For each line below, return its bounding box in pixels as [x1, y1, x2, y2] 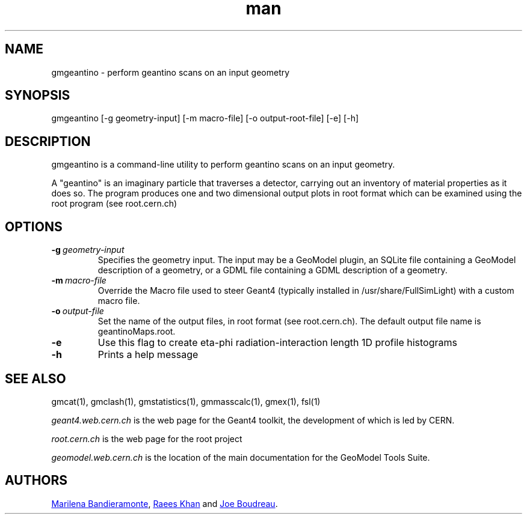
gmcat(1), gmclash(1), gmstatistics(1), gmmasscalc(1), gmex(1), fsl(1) [51, 396, 321, 407]
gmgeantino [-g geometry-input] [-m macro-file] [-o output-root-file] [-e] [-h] [51, 113, 359, 124]
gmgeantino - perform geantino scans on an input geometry [51, 67, 290, 77]
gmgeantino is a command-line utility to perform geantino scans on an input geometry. [51, 159, 395, 170]
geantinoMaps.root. [97, 326, 176, 337]
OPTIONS [5, 219, 63, 234]
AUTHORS [5, 473, 68, 488]
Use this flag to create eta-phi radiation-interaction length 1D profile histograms [97, 336, 457, 349]
